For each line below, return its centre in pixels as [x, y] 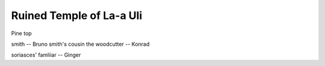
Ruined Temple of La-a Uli [77, 15]
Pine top [22, 33]
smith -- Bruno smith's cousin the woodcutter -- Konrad [80, 44]
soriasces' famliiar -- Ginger [46, 55]
